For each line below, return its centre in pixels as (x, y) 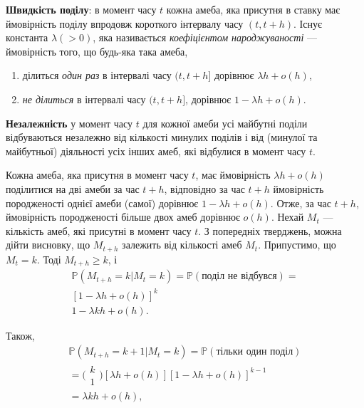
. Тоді (49, 259)
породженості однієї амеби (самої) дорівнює (102, 203)
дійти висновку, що (48, 245)
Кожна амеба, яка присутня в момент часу (97, 175)
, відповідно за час (204, 188)
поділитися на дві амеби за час (73, 188)
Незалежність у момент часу (69, 123)
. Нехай (287, 217)
